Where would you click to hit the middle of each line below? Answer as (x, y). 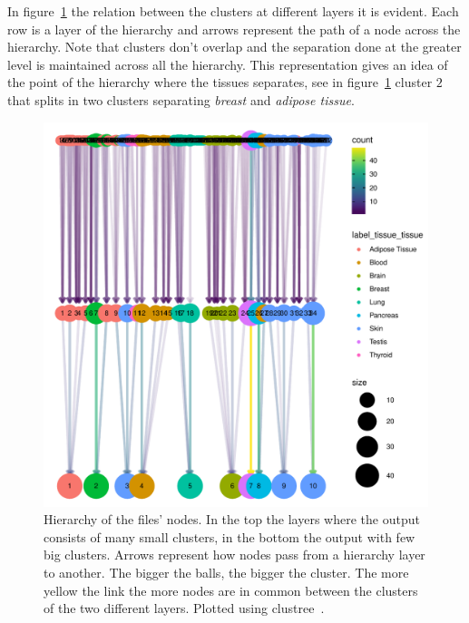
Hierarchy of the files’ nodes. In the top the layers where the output (232, 519)
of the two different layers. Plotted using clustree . (184, 608)
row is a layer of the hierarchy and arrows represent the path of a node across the (234, 29)
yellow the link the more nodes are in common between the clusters (231, 590)
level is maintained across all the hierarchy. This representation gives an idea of (228, 64)
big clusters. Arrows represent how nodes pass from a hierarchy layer (234, 555)
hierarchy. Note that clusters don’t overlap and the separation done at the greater (234, 47)
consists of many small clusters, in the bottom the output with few (230, 536)
